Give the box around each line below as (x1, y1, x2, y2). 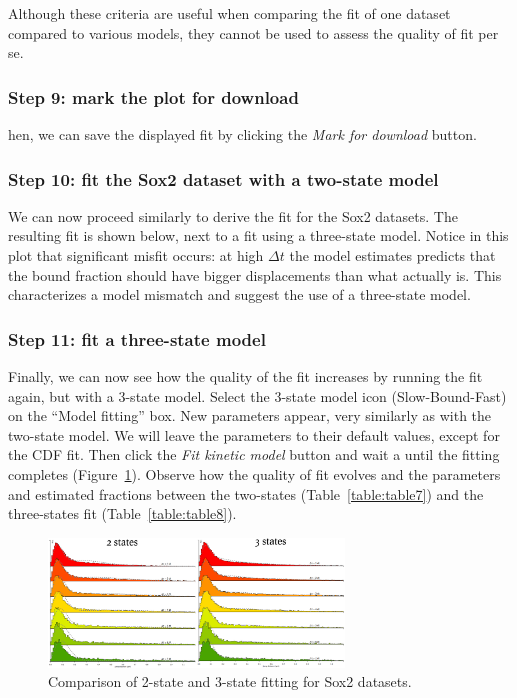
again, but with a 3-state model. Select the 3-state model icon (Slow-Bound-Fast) (8, 385, 507, 406)
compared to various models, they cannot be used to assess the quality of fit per (8, 22, 499, 43)
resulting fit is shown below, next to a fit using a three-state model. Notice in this (8, 225, 509, 246)
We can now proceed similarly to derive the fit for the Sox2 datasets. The (8, 205, 458, 226)
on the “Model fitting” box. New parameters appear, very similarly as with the (8, 405, 492, 426)
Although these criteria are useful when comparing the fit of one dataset (8, 3, 451, 23)
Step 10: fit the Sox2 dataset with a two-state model (8, 166, 439, 191)
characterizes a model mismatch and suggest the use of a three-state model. (8, 284, 471, 305)
